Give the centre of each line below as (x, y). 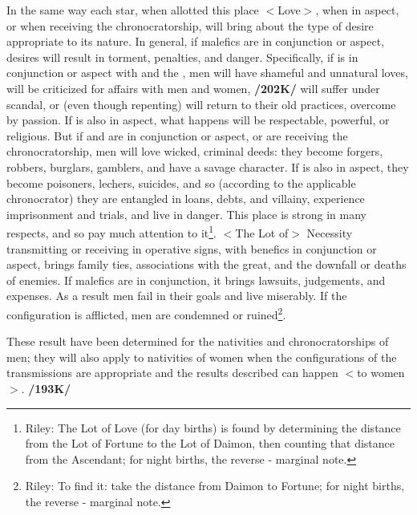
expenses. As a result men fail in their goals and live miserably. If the (177, 296)
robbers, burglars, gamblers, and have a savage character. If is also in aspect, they (208, 166)
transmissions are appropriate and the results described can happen (172, 373)
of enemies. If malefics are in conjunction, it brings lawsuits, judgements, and (196, 280)
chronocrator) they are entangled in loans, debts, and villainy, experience (186, 199)
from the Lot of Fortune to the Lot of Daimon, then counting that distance (210, 443)
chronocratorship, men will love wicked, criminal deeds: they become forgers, (195, 151)
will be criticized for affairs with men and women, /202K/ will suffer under (193, 88)
